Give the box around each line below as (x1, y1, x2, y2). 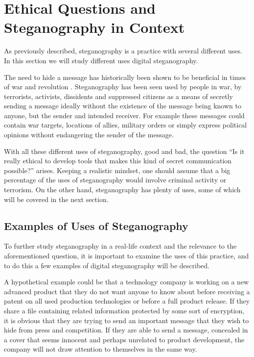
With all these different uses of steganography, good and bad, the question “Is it (4, 146, 245, 156)
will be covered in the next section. (4, 194, 109, 204)
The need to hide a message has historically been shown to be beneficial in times (4, 72, 246, 82)
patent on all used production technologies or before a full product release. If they (4, 296, 250, 306)
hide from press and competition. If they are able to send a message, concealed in (4, 325, 248, 335)
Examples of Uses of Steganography (4, 218, 188, 233)
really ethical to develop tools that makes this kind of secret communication (4, 155, 232, 166)
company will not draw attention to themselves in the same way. (4, 344, 197, 354)
